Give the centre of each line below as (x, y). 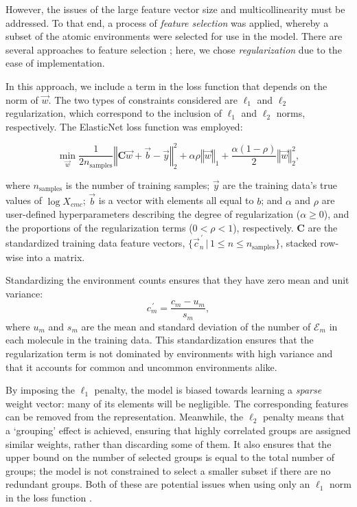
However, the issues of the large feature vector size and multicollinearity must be (175, 9)
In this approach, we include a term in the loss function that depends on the (166, 86)
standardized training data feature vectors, (95, 243)
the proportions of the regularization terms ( (99, 227)
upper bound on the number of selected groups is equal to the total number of (170, 457)
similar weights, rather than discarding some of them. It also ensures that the (169, 443)
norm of (22, 99)
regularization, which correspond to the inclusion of (114, 113)
